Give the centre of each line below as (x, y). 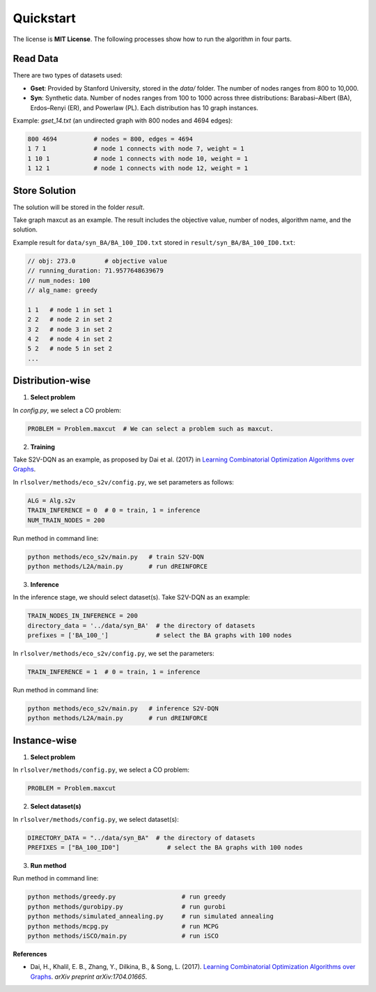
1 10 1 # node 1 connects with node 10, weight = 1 (138, 158)
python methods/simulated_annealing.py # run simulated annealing (151, 916)
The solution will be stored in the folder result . (79, 207)
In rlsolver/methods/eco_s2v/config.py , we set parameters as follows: (124, 482)
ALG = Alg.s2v (52, 501)
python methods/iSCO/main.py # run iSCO (123, 936)
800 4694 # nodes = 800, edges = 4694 (110, 139)
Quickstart (45, 18)
